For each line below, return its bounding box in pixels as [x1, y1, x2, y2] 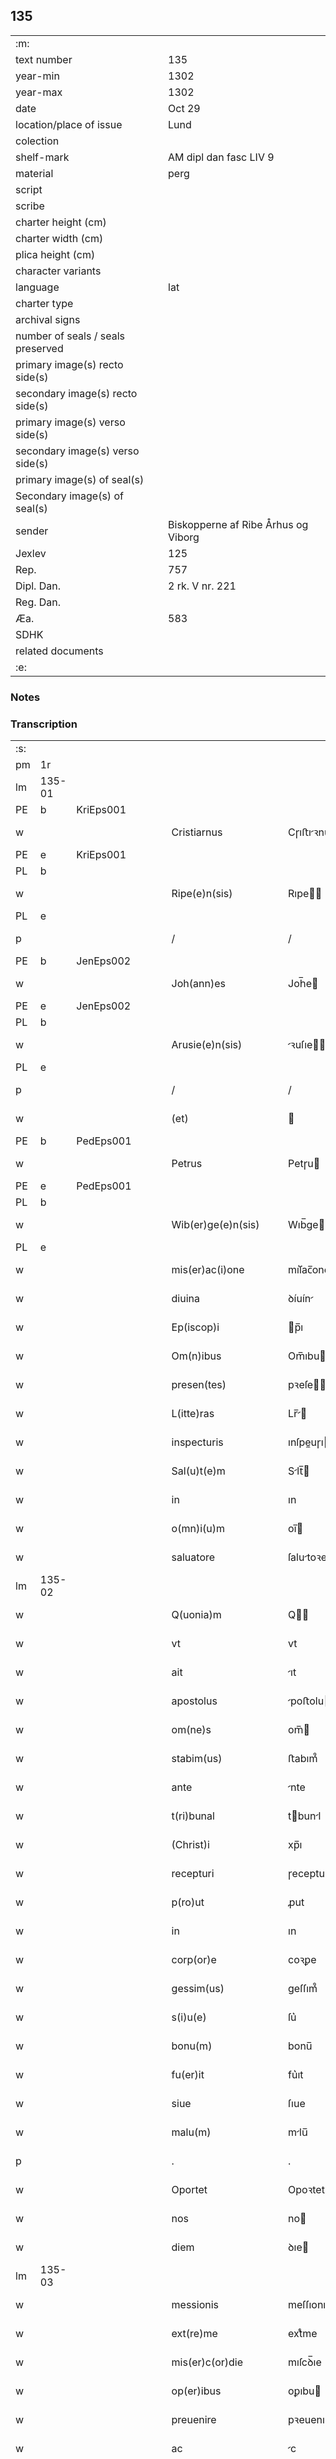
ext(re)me [171, 2327, 218, 2341]
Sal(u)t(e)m [171, 1464, 226, 1478]
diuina [171, 1292, 201, 1306]
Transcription [10, 717, 78, 731]
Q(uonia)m [171, 1608, 222, 1622]
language [15, 280, 60, 294]
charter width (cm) [15, 231, 104, 245]
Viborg [168, 530, 200, 544]
